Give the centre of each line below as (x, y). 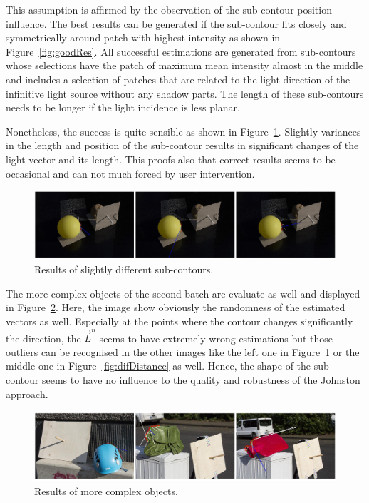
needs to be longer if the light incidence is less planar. (123, 107)
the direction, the (43, 338)
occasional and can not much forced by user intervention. (130, 173)
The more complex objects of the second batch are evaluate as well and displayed (183, 293)
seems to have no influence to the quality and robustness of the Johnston (201, 380)
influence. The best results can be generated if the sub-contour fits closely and (176, 23)
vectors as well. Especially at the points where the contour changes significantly (180, 321)
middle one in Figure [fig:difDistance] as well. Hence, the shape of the (158, 366)
